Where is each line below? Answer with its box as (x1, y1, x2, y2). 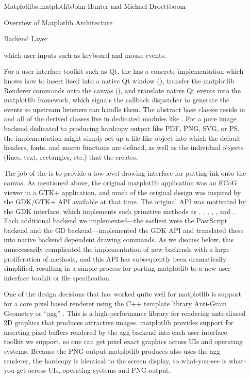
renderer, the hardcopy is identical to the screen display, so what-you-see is (4, 355, 227, 365)
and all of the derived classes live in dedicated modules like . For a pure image (4, 114, 236, 124)
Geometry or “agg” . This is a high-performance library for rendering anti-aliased (4, 308, 246, 318)
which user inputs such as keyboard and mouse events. (4, 49, 166, 60)
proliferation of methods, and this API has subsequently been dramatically (4, 253, 227, 263)
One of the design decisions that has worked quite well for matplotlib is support (4, 289, 242, 299)
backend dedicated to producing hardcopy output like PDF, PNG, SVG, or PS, (4, 123, 240, 133)
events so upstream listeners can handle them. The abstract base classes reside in (4, 104, 245, 114)
